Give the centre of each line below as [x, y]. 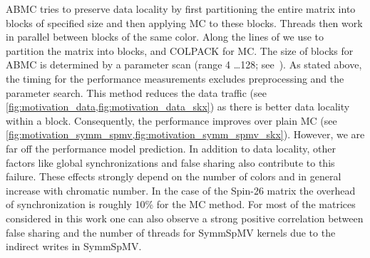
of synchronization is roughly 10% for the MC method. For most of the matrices [181, 204]
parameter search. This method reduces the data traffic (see [137, 92]
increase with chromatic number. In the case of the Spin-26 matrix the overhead [181, 190]
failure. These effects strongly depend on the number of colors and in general [174, 176]
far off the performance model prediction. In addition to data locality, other [171, 148]
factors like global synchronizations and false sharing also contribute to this [170, 162]
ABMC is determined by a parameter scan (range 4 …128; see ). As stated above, [184, 64]
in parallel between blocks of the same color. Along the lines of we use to [165, 37]
